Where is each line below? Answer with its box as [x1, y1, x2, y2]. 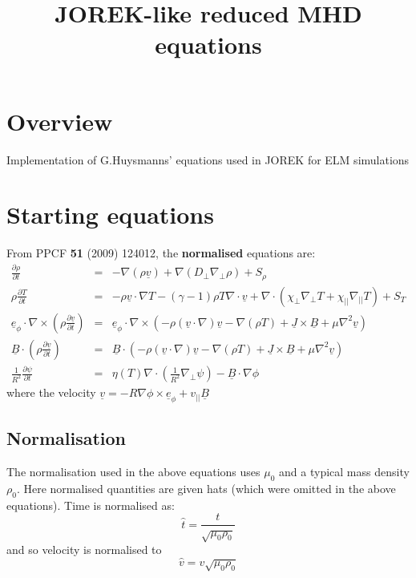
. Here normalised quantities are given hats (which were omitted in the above [16, 480, 396, 497]
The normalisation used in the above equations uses [6, 463, 261, 480]
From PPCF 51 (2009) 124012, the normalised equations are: [6, 245, 316, 261]
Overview [6, 104, 113, 137]
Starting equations [6, 198, 214, 231]
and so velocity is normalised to [6, 541, 162, 558]
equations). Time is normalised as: [6, 496, 175, 513]
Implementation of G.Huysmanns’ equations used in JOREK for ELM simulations [6, 151, 410, 168]
